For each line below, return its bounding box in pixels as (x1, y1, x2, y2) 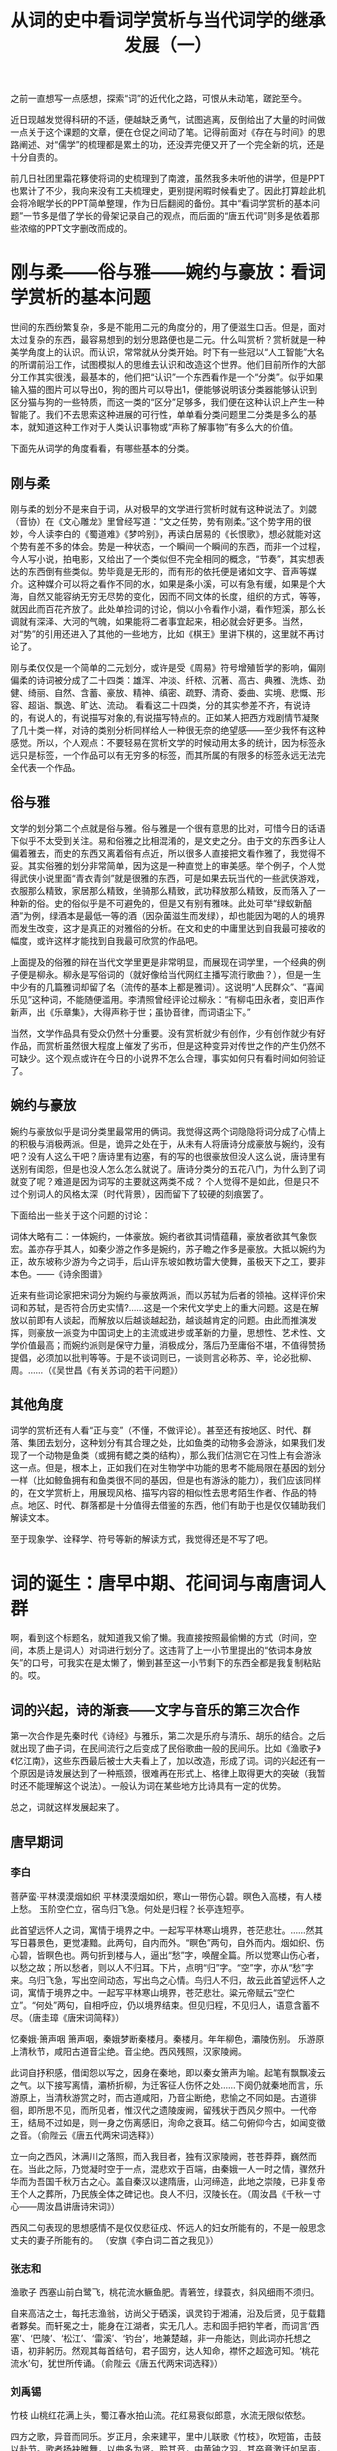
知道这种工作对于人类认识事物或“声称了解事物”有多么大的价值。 (36, 421, 299, 433)
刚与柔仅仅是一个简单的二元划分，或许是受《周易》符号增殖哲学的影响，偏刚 (10, 661, 326, 673)
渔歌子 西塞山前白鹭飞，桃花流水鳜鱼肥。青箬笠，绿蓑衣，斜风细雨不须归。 (10, 2286, 320, 2298)
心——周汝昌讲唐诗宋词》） (10, 2200, 120, 2212)
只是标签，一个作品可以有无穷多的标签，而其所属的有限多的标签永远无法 (18, 749, 317, 761)
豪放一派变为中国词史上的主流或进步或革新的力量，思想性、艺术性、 (36, 1326, 317, 1338)
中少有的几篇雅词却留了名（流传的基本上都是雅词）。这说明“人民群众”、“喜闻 (10, 981, 325, 993)
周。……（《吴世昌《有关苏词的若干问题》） (10, 1364, 184, 1376)
